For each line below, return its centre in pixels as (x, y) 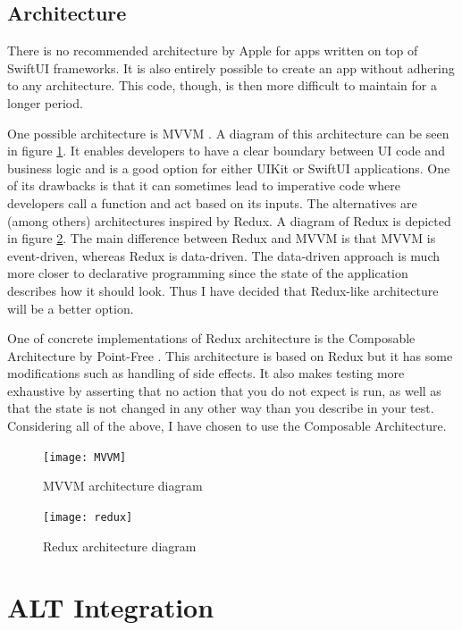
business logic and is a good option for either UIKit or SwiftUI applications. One (229, 168)
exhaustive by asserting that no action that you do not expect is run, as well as (224, 390)
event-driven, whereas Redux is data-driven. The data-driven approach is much (224, 255)
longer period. (45, 102)
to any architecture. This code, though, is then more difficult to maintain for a (222, 85)
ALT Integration (111, 607)
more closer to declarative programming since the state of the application (208, 273)
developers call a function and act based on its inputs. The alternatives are (212, 202)
